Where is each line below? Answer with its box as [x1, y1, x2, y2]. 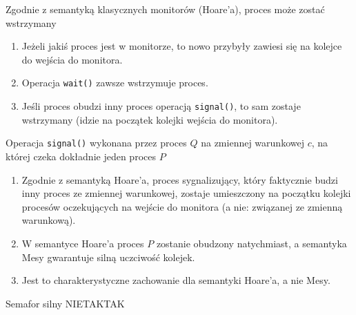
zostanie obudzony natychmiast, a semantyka [156, 236, 347, 250]
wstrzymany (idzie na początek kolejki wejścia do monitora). [21, 112, 278, 126]
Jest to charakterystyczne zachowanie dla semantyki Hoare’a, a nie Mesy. [21, 273, 330, 287]
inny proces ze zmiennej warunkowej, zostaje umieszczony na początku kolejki [21, 186, 351, 200]
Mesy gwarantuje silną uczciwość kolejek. [21, 249, 195, 264]
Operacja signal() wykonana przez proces [6, 135, 187, 150]
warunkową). [21, 213, 76, 227]
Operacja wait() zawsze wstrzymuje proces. [21, 75, 208, 90]
